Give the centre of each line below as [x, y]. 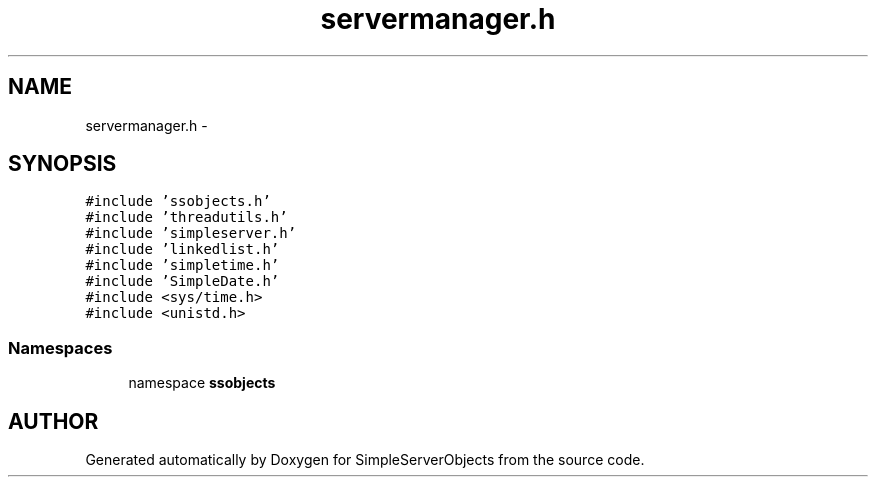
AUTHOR [53, 421]
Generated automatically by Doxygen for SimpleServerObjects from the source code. [365, 460]
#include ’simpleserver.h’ [191, 233]
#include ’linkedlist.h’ [182, 249]
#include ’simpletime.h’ [182, 265]
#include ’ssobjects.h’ [178, 201]
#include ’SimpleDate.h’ [182, 281]
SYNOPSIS [62, 164]
